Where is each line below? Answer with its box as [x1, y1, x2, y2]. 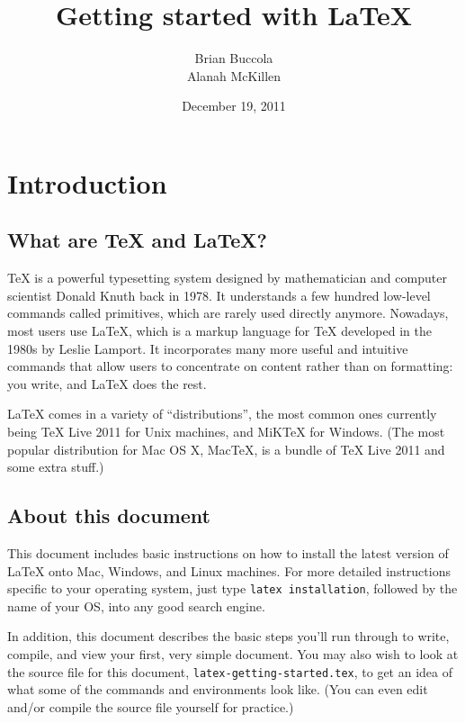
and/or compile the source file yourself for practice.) [7, 697, 294, 716]
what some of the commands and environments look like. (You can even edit [7, 680, 428, 699]
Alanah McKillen [186, 66, 282, 85]
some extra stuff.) [7, 457, 104, 476]
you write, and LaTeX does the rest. [7, 374, 207, 393]
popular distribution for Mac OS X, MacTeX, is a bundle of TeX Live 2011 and [7, 439, 445, 458]
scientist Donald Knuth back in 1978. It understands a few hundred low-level [7, 285, 431, 304]
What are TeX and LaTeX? [7, 226, 267, 254]
